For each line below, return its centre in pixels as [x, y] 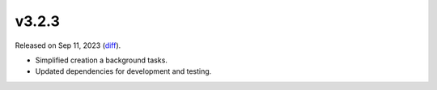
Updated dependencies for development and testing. [123, 71]
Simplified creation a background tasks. [101, 60]
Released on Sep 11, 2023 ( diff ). [68, 45]
